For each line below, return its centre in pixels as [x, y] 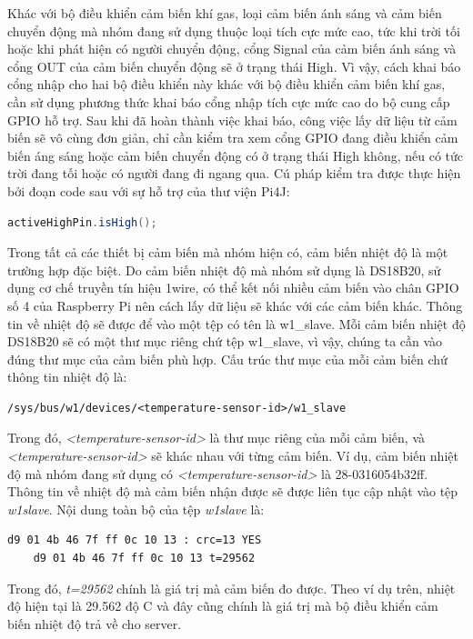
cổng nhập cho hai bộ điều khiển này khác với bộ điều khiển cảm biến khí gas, [226, 84]
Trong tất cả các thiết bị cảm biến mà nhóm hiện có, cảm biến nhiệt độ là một [228, 252]
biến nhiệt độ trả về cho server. [95, 623]
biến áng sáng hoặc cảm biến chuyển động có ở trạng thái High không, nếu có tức [236, 155]
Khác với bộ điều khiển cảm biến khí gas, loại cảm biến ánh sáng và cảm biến [225, 13]
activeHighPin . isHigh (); [82, 222]
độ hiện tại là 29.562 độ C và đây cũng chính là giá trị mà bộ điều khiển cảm [223, 606]
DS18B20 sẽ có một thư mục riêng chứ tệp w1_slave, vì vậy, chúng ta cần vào [225, 341]
